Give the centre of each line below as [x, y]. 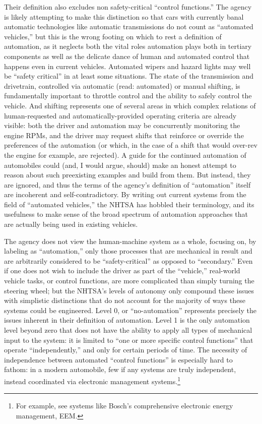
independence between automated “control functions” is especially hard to [118, 359]
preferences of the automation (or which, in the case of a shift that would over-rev [131, 145]
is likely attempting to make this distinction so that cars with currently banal [124, 16]
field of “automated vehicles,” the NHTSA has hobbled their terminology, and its [129, 204]
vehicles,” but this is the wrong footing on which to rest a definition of [113, 36]
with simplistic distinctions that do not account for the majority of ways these [125, 300]
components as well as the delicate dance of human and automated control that [127, 56]
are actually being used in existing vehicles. [71, 224]
